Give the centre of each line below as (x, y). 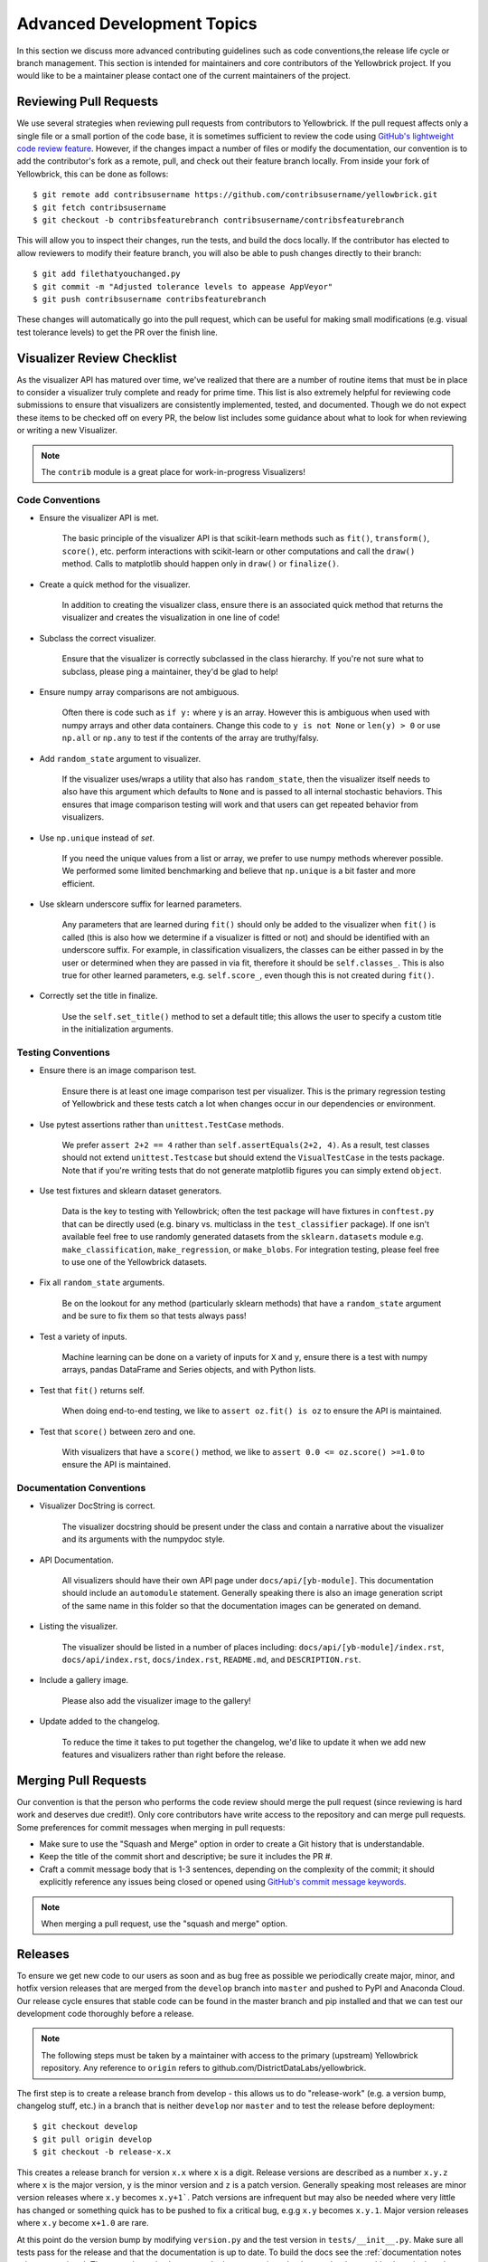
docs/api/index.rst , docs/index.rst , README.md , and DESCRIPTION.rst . (211, 1659)
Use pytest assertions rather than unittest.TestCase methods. (162, 1124)
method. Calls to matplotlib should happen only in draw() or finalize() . (201, 564)
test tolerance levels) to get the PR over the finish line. (117, 332)
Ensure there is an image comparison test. (118, 1070)
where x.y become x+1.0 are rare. (83, 2223)
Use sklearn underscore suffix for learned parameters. (141, 904)
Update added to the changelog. (99, 1721)
